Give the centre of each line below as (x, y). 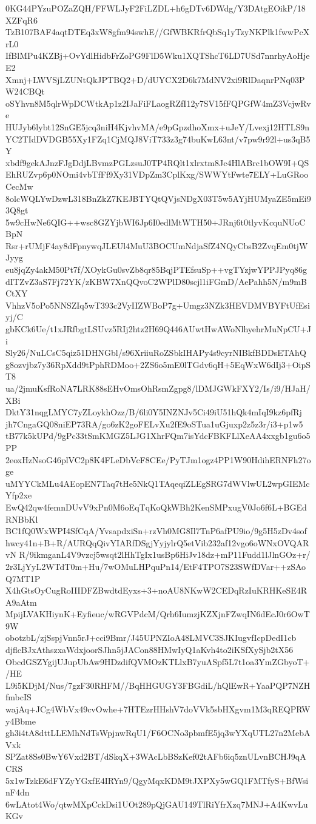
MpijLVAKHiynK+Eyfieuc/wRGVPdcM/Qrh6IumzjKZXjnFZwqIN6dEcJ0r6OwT (158, 614)
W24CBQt (25, 91)
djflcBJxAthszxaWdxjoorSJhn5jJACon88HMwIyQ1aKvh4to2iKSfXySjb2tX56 (150, 650)
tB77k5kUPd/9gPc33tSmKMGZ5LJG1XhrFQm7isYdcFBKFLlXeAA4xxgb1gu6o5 (158, 436)
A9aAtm (21, 602)
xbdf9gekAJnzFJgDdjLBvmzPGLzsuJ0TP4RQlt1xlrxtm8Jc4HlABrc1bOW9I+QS (157, 162)
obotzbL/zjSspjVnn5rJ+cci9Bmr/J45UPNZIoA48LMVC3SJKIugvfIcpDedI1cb (151, 638)
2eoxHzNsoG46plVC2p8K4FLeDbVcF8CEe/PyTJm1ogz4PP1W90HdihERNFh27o (158, 459)
